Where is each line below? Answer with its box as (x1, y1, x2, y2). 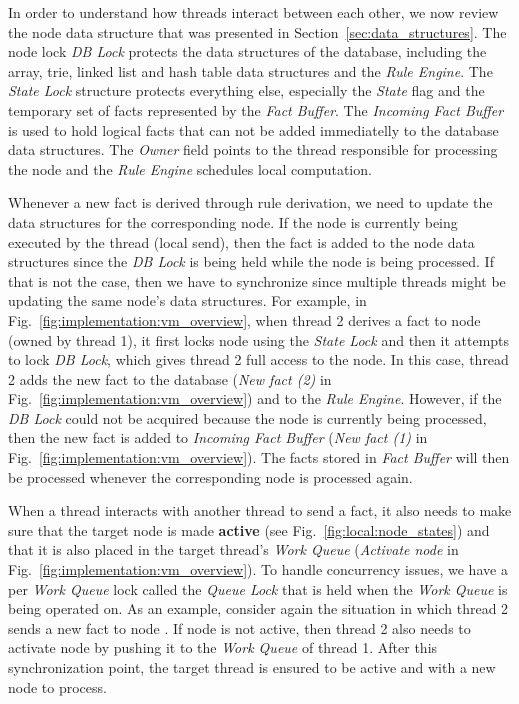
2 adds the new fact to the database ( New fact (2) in (8, 368, 332, 389)
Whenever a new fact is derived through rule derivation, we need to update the (8, 192, 493, 213)
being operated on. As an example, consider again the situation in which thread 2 (8, 598, 509, 619)
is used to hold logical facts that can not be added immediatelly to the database (8, 119, 499, 140)
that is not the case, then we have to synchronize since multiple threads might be (8, 270, 506, 291)
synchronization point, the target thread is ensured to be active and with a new (8, 657, 496, 677)
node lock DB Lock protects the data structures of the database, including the (8, 41, 487, 62)
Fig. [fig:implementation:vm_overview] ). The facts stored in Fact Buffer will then (8, 447, 510, 468)
